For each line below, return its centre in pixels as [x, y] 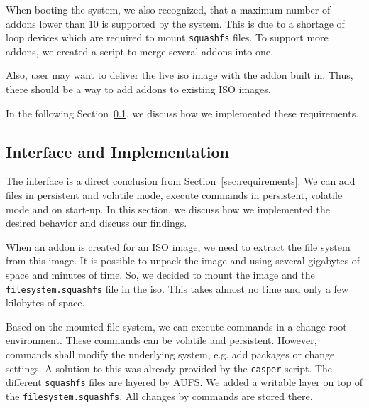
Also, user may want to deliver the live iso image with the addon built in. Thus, [180, 75]
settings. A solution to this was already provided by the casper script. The [169, 368]
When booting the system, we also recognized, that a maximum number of [168, 9]
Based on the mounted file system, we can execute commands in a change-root [176, 326]
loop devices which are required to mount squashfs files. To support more [167, 37]
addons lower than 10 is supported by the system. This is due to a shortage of [175, 23]
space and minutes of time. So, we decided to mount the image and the [160, 274]
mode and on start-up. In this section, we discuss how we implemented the [168, 209]
